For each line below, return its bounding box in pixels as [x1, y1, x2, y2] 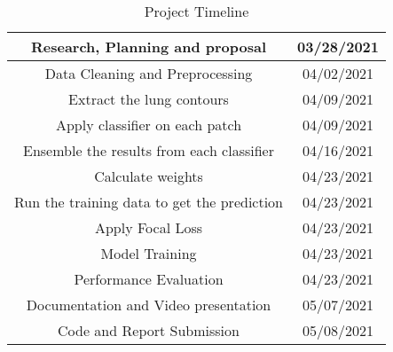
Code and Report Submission [58, 320, 240, 340]
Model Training [100, 243, 197, 263]
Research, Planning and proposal [30, 36, 267, 57]
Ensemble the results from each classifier [23, 140, 274, 160]
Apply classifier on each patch [55, 114, 242, 135]
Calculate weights [94, 166, 203, 186]
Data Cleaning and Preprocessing [44, 63, 253, 83]
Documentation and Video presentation [26, 294, 271, 315]
